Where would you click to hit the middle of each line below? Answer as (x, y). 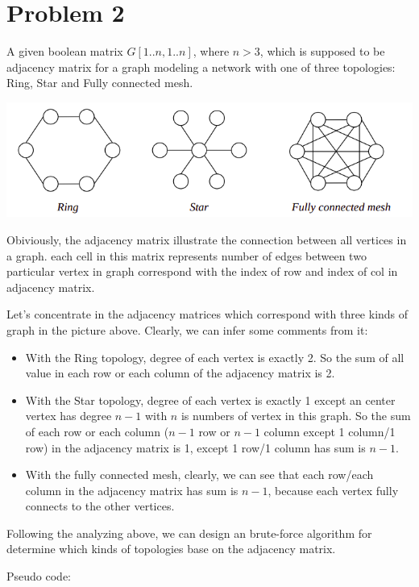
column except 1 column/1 (330, 431)
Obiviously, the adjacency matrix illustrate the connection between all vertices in (207, 239)
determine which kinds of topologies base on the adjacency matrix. (171, 549)
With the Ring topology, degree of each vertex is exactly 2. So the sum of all (215, 357)
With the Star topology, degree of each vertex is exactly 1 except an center (210, 400)
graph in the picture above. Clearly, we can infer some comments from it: (187, 329)
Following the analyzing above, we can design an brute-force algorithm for (189, 533)
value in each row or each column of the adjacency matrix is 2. (180, 373)
